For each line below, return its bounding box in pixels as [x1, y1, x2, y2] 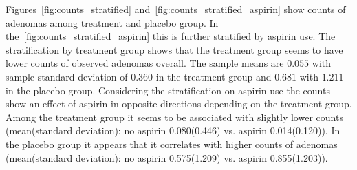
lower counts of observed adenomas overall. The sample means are [6, 56, 284, 70]
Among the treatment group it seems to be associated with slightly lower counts [6, 109, 343, 124]
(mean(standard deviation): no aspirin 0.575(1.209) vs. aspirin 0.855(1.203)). [6, 150, 328, 164]
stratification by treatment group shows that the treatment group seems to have [6, 42, 343, 56]
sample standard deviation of [6, 69, 128, 83]
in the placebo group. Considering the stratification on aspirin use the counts [6, 83, 330, 97]
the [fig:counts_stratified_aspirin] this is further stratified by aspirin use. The [6, 29, 336, 43]
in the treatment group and [155, 69, 272, 83]
